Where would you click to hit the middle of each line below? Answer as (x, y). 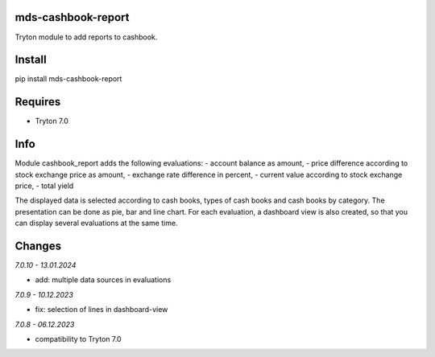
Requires (38, 102)
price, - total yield (44, 186)
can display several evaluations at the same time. (96, 223)
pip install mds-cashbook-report (68, 79)
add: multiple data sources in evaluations (103, 280)
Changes (38, 246)
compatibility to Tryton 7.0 (78, 339)
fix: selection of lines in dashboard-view (101, 310)
